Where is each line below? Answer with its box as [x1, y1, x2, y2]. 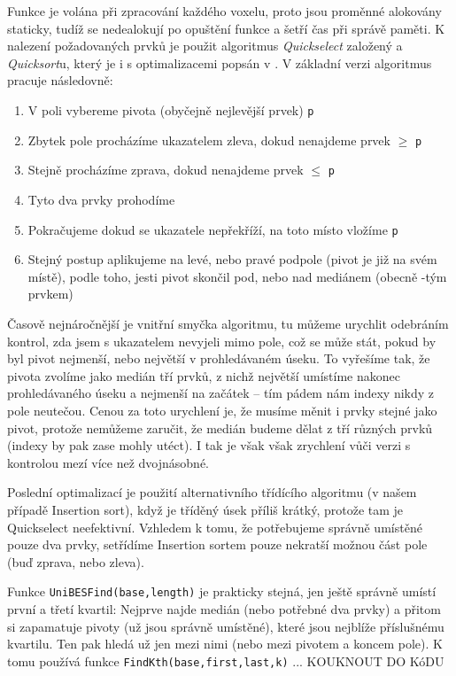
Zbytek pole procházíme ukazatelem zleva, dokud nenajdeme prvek [27, 130, 390, 149]
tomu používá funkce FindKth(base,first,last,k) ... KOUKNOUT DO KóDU [7, 651, 444, 670]
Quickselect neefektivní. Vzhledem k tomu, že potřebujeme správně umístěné [7, 517, 422, 536]
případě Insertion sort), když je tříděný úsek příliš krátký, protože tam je [7, 500, 404, 518]
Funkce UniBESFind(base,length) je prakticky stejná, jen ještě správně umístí [7, 582, 437, 601]
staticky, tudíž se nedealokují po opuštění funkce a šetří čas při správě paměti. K [7, 19, 445, 37]
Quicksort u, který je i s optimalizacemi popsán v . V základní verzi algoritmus [7, 53, 432, 72]
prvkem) [27, 284, 73, 303]
